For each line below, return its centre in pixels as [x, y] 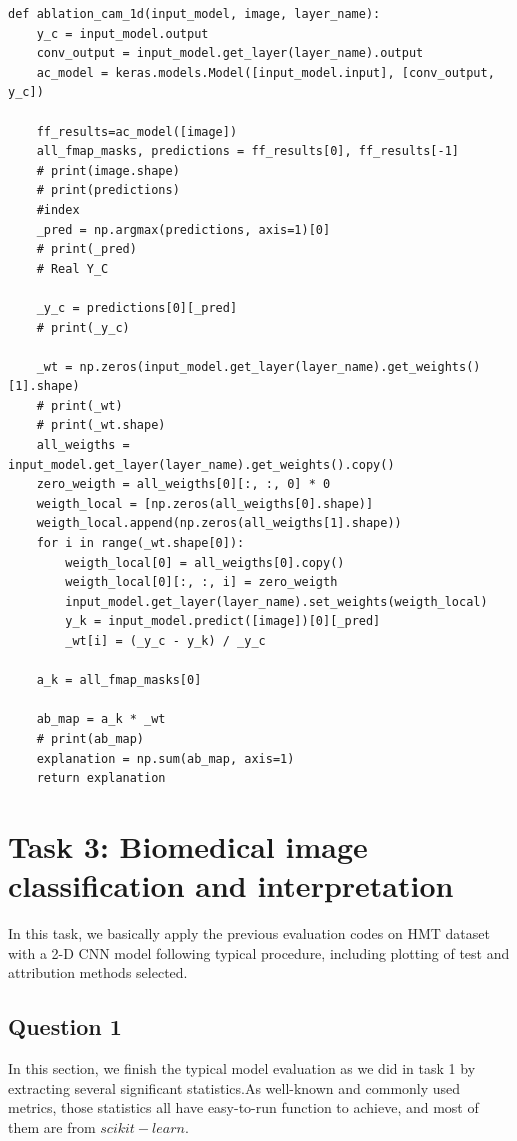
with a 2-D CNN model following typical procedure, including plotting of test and [259, 952]
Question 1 [65, 1026]
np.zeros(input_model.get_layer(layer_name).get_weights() [280, 366]
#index [58, 209]
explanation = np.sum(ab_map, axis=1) [165, 758]
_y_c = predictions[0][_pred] [137, 307]
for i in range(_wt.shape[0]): [140, 543]
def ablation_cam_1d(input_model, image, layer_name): [194, 14]
